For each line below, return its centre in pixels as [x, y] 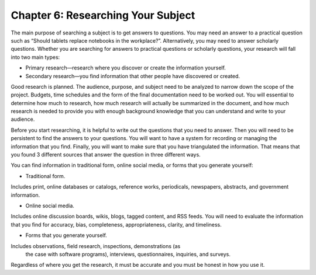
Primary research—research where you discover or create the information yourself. [126, 68]
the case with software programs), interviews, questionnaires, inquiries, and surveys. [128, 254]
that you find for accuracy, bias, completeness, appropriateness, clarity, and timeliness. [116, 224]
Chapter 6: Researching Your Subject [103, 15]
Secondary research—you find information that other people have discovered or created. [133, 76]
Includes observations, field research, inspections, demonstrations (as [96, 246]
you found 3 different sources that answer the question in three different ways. [106, 155]
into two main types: [35, 57]
